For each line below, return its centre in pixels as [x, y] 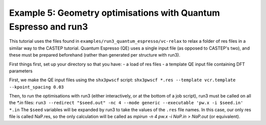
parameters [21, 71]
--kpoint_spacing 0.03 [36, 87]
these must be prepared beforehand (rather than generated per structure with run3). [95, 55]
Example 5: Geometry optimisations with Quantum [115, 13]
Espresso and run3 [49, 27]
